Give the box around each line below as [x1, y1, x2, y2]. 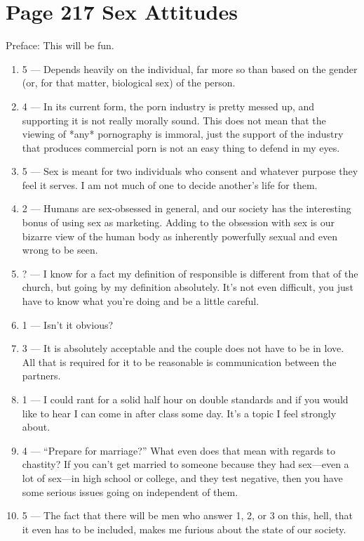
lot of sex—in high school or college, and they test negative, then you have [22, 470, 343, 485]
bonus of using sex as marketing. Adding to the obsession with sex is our [22, 215, 335, 230]
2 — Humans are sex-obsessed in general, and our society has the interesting [22, 201, 351, 216]
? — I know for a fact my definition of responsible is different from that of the [22, 266, 358, 280]
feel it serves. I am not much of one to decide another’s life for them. [22, 177, 318, 192]
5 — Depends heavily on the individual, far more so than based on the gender [22, 61, 358, 76]
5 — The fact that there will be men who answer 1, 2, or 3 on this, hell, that [22, 508, 353, 523]
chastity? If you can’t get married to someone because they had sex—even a [22, 457, 349, 471]
